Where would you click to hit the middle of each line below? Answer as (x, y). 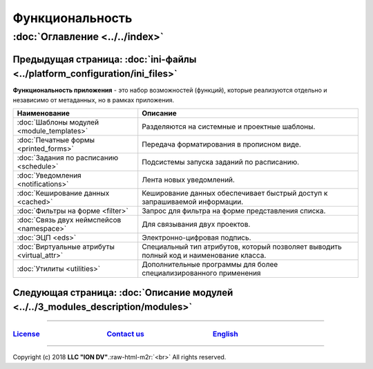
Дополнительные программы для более (210, 265)
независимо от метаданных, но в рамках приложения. (94, 100)
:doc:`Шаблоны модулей (58, 122)
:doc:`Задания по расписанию (68, 158)
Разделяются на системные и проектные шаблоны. (229, 126)
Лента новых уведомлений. (188, 180)
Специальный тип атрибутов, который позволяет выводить (242, 247)
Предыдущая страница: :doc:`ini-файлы (105, 59)
